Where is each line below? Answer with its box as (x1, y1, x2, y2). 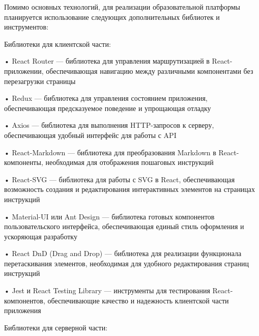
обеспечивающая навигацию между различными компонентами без (46, 65, 253, 76)
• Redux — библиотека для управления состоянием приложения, (4, 93, 208, 103)
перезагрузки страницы (4, 75, 76, 86)
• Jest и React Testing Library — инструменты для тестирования (4, 285, 210, 296)
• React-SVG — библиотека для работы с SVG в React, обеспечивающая (4, 174, 235, 184)
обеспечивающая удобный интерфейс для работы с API (4, 129, 177, 140)
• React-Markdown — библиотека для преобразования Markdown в (4, 147, 216, 157)
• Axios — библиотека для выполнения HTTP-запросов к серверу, (4, 120, 214, 130)
